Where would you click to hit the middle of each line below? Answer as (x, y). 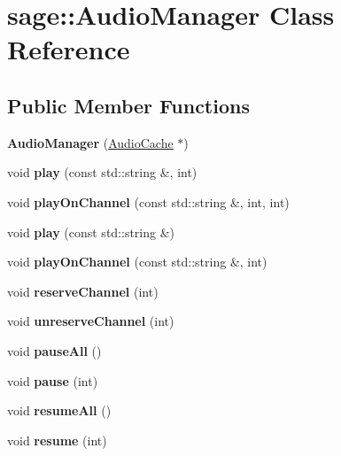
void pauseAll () (54, 350)
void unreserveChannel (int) (91, 321)
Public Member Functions (128, 105)
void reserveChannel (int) (83, 291)
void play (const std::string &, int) (102, 172)
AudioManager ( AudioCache (90, 142)
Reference (69, 49)
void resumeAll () (59, 410)
